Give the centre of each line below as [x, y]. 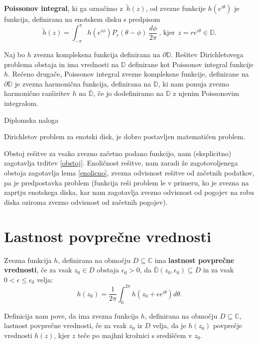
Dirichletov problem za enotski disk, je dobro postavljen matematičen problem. [125, 136]
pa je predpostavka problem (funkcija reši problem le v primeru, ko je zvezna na [127, 182]
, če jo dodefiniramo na [129, 93]
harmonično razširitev [37, 93]
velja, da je [169, 325]
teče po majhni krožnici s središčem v [135, 335]
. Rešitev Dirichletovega [207, 54]
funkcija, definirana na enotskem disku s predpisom [82, 19]
